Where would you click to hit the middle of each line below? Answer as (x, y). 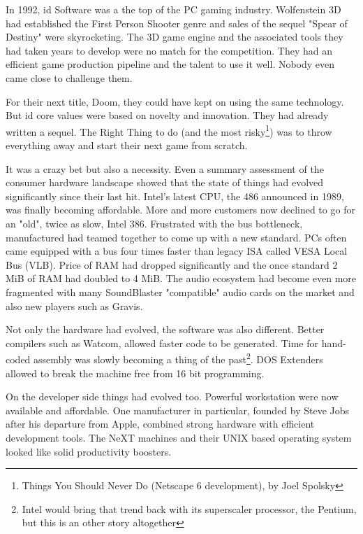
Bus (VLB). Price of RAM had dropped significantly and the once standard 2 (172, 264)
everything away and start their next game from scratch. (127, 145)
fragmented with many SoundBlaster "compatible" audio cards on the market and (180, 291)
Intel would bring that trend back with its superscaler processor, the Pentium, (189, 508)
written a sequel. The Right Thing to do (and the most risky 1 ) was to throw (169, 130)
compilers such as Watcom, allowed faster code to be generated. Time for (162, 343)
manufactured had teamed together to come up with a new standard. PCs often (176, 237)
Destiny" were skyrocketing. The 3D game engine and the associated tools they (175, 37)
